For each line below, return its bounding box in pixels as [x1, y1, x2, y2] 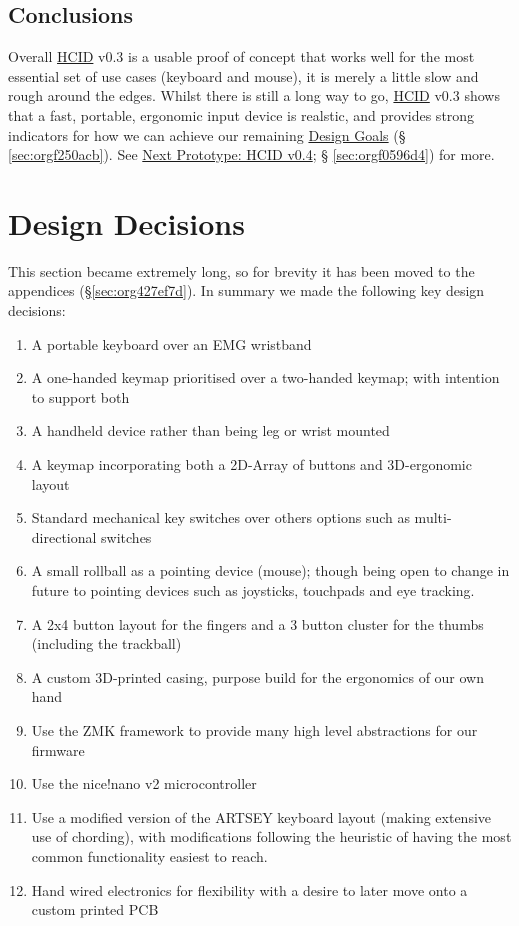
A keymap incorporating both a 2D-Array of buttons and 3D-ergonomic [31, 454, 472, 475]
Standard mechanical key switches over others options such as [31, 507, 410, 528]
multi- [414, 507, 452, 528]
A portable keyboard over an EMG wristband [31, 333, 312, 354]
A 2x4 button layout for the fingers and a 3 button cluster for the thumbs [31, 613, 484, 634]
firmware [31, 739, 85, 760]
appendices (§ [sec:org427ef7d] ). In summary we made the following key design [8, 280, 485, 301]
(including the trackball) [31, 633, 182, 654]
